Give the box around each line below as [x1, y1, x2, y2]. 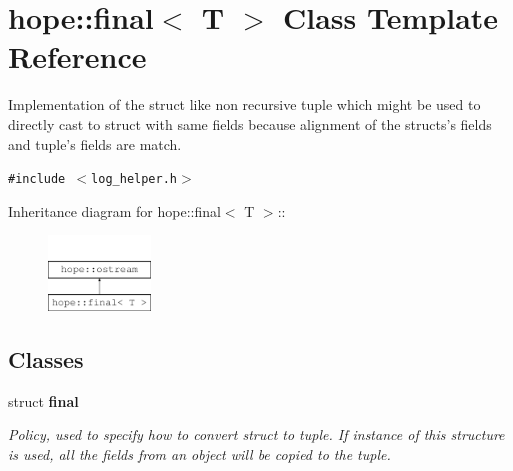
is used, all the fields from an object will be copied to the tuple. [8, 443, 391, 464]
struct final [8, 390, 79, 411]
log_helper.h [91, 172, 177, 187]
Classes [8, 343, 84, 374]
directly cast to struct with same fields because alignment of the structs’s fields [8, 113, 492, 134]
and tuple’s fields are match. [8, 133, 182, 154]
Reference [8, 36, 147, 77]
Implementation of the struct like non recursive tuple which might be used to [8, 94, 481, 115]
